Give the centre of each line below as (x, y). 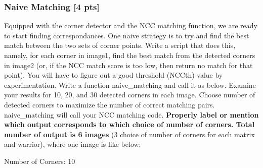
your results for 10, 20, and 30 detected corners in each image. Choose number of (130, 95)
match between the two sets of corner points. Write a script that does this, (120, 45)
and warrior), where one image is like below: (73, 144)
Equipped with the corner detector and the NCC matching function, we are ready (131, 25)
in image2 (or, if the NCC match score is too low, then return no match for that (128, 65)
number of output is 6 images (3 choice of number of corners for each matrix (129, 134)
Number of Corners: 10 (40, 161)
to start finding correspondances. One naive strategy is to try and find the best (127, 35)
